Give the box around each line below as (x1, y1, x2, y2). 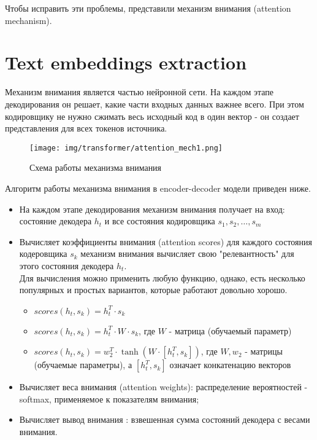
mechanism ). (5, 14, 52, 26)
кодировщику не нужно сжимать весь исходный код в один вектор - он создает (5, 109, 299, 122)
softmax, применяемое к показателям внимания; (19, 392, 199, 405)
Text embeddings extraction (5, 50, 247, 75)
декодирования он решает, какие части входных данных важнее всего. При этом (5, 97, 304, 110)
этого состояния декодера (19, 259, 114, 272)
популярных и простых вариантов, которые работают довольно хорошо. (19, 283, 288, 296)
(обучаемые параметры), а (34, 358, 132, 371)
